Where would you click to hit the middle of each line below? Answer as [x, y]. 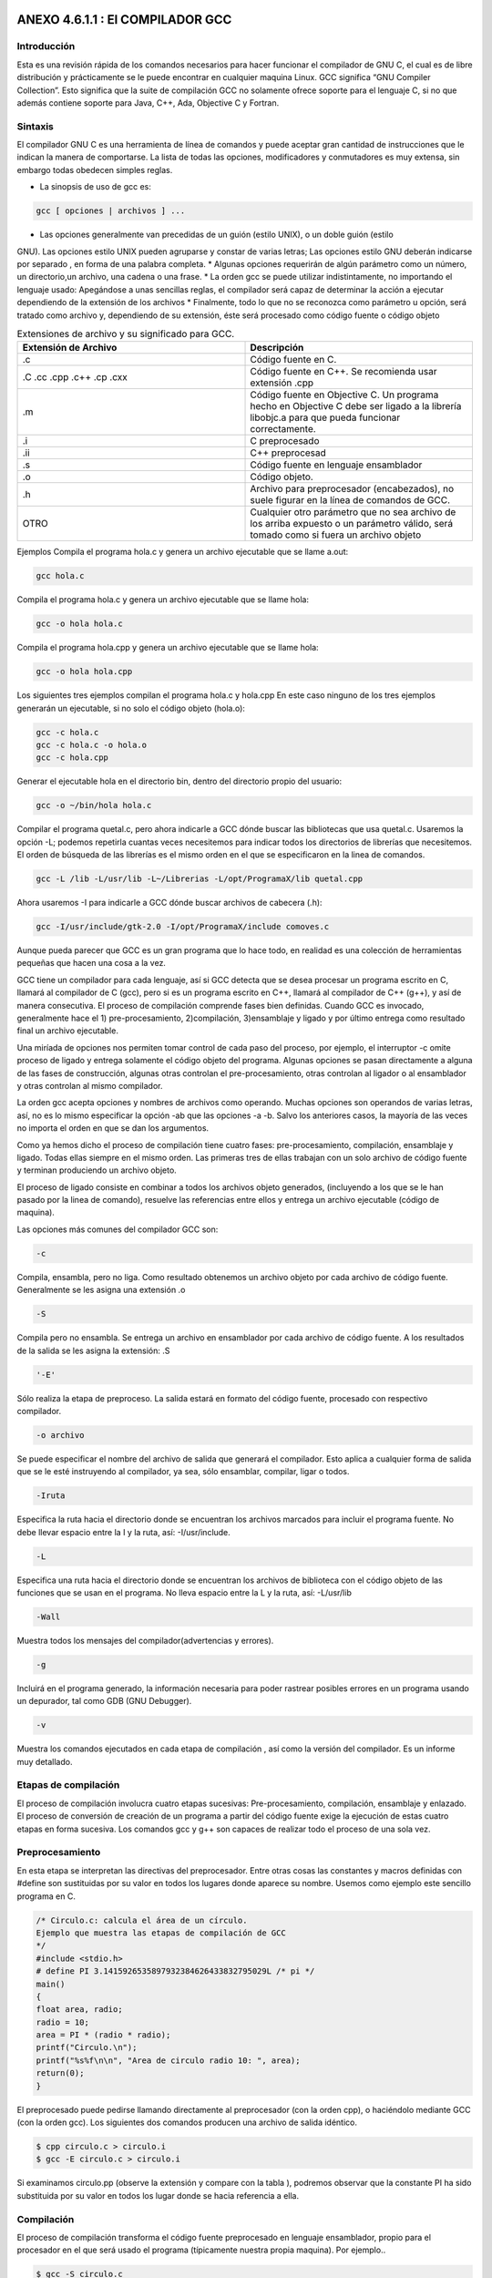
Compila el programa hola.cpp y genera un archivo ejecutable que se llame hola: [168, 648]
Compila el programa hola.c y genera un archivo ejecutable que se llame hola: [163, 600]
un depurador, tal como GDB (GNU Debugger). [104, 1701]
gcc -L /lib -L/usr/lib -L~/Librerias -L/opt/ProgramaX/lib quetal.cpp [200, 879]
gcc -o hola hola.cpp [84, 672]
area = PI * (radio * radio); [103, 2035]
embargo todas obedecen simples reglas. [95, 169]
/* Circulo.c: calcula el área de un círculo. [142, 1920]
